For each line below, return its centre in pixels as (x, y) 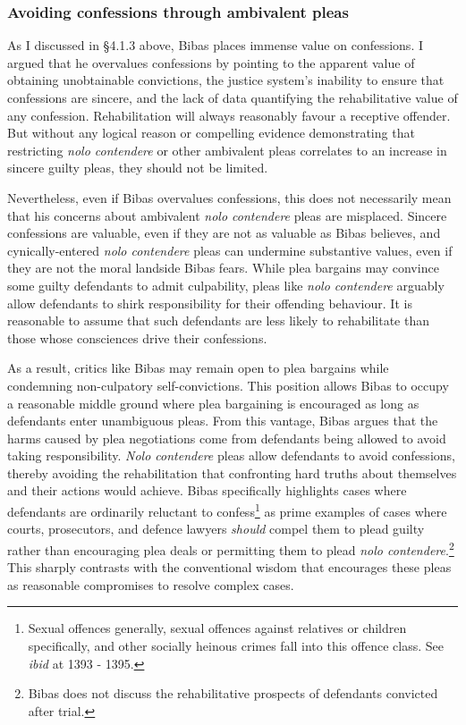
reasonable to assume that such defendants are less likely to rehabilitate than (218, 320)
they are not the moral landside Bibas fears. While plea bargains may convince (223, 268)
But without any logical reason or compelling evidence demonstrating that (211, 133)
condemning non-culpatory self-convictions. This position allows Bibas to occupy (228, 385)
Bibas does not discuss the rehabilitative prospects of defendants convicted (233, 693)
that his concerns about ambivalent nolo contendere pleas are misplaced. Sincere (227, 215)
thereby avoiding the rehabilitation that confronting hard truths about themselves (232, 472)
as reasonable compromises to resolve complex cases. (151, 584)
